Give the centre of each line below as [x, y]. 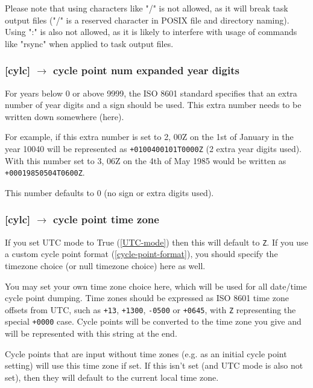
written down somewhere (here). [65, 116]
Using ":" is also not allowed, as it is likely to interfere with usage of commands [151, 32]
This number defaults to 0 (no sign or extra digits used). [109, 192]
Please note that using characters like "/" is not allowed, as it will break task [147, 8]
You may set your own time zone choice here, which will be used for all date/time [156, 286]
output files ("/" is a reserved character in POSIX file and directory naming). [147, 20]
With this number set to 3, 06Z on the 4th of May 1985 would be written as [146, 160]
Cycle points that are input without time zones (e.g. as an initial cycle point [146, 353]
